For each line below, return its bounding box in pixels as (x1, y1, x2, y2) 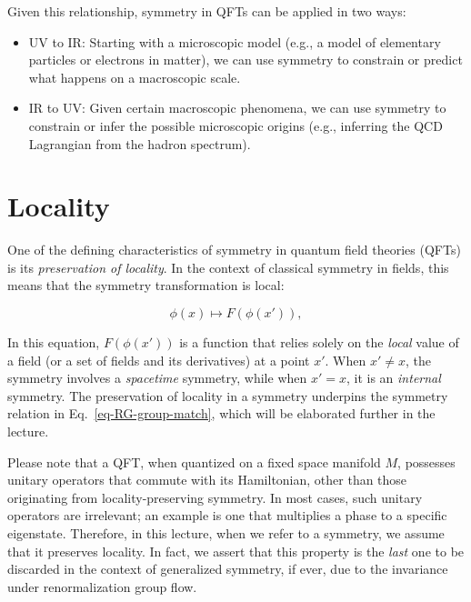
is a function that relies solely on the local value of (179, 333, 459, 352)
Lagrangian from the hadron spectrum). (28, 134, 251, 153)
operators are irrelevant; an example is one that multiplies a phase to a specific (7, 506, 447, 525)
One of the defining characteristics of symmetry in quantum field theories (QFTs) (7, 240, 461, 259)
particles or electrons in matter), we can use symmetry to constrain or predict (28, 50, 463, 69)
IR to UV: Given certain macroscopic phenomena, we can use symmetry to (28, 98, 446, 117)
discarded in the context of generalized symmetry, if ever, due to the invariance (7, 559, 448, 578)
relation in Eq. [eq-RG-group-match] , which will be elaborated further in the (7, 404, 436, 423)
